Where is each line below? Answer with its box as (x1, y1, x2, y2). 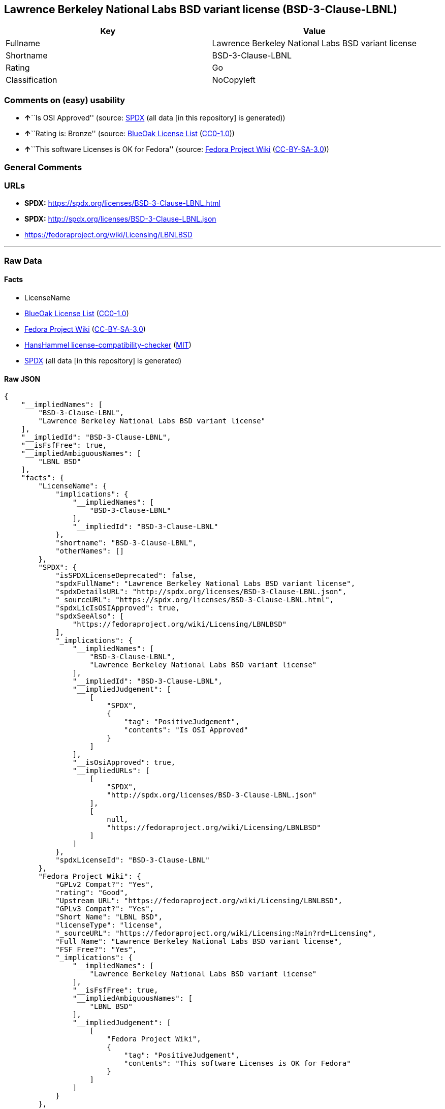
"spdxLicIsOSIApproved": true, (55, 604, 180, 612)
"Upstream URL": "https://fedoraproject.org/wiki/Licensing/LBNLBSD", (55, 897, 342, 905)
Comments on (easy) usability (4, 95, 125, 105)
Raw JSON (4, 374, 41, 383)
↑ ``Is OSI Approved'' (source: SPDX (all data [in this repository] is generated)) (24, 113, 285, 122)
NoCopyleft (212, 75, 256, 85)
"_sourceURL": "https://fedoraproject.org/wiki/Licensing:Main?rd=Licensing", (55, 929, 377, 938)
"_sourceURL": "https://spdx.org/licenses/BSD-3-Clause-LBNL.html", (55, 596, 334, 604)
